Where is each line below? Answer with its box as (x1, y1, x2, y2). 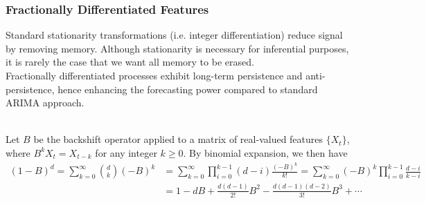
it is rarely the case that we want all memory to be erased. (6, 55, 254, 69)
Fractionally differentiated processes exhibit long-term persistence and (6, 68, 303, 82)
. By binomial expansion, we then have (183, 145, 348, 159)
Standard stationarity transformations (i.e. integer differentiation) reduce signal (6, 28, 343, 42)
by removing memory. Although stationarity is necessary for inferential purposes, (6, 41, 349, 55)
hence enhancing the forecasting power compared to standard (57, 81, 318, 96)
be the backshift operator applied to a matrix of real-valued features (33, 132, 323, 146)
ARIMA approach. (6, 95, 85, 110)
